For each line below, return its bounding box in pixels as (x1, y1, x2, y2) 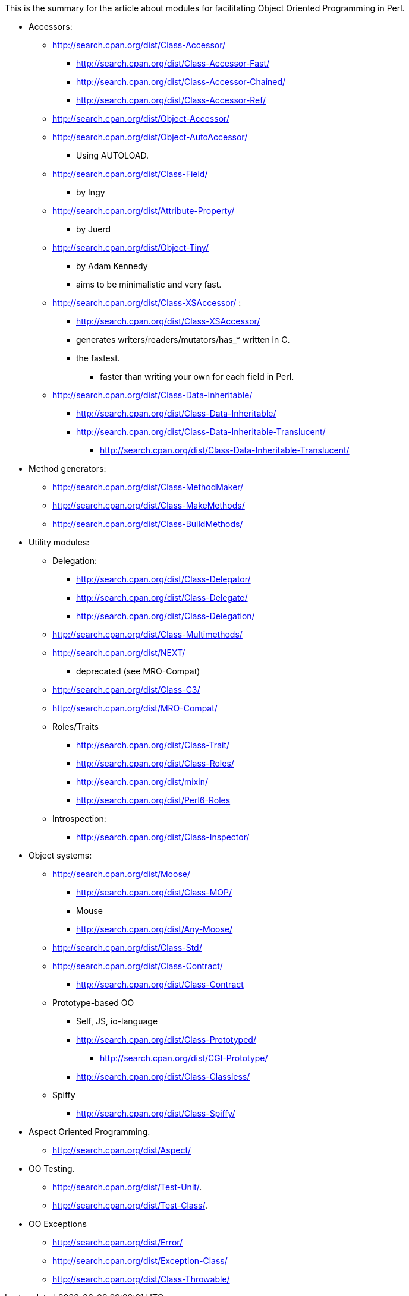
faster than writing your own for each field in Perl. (100, 371, 294, 381)
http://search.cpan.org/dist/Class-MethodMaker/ (52, 482, 244, 492)
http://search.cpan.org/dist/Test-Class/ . (52, 1200, 207, 1210)
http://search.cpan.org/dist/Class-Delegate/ (76, 592, 248, 603)
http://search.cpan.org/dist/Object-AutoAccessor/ (52, 132, 248, 142)
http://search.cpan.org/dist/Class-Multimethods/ (52, 629, 243, 639)
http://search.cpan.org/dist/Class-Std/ (52, 942, 202, 953)
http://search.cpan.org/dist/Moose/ (52, 869, 190, 879)
